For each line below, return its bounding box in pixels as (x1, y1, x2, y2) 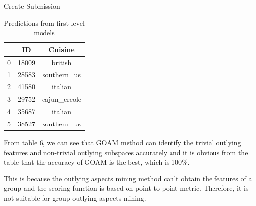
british (51, 57, 72, 67)
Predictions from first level (4, 17, 85, 28)
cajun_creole (42, 94, 81, 104)
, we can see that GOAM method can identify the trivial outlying (43, 137, 241, 147)
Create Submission (4, 1, 60, 11)
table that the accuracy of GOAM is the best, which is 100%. (4, 157, 190, 167)
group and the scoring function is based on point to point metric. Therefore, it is (4, 183, 249, 193)
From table (4, 137, 38, 147)
